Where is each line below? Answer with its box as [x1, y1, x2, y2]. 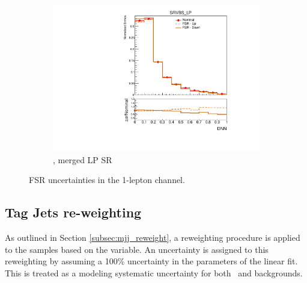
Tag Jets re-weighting [5, 203, 142, 222]
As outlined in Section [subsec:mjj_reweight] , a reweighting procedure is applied [5, 231, 300, 244]
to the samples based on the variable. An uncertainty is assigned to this [5, 243, 269, 255]
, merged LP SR [53, 153, 112, 166]
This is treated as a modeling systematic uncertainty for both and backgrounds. [5, 266, 303, 279]
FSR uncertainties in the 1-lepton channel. [29, 173, 185, 186]
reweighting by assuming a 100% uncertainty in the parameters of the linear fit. [5, 255, 298, 267]
